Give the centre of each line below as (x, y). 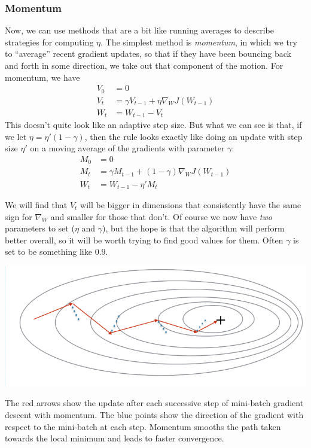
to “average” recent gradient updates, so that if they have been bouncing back (148, 54)
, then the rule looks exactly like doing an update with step (193, 136)
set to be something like (48, 252)
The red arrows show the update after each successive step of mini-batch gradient (154, 403)
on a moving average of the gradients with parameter (127, 148)
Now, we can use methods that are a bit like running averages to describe (139, 30)
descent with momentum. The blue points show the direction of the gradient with (154, 415)
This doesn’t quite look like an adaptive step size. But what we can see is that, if (153, 125)
